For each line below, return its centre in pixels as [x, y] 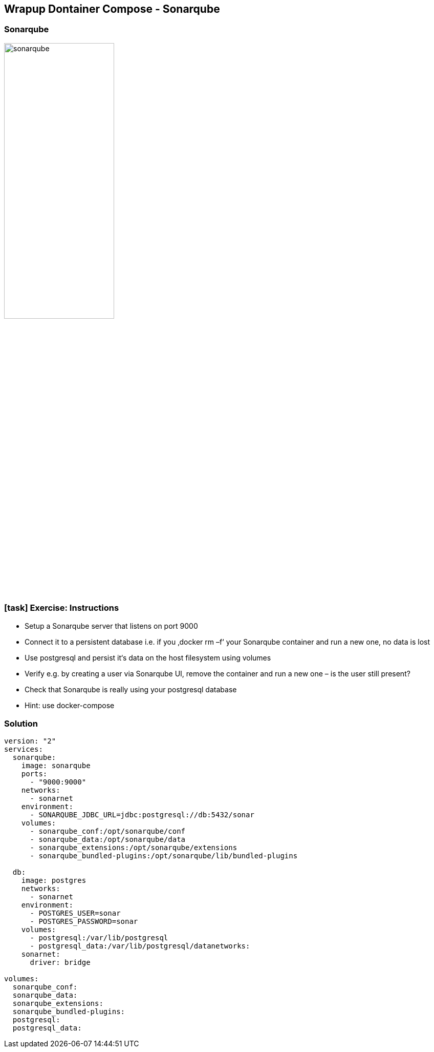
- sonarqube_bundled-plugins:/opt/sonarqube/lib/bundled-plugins [164, 856]
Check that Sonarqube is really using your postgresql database [131, 689]
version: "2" [30, 741]
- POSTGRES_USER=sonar [75, 913]
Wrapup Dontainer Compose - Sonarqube [112, 9]
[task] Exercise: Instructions [62, 608]
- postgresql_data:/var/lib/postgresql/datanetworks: [140, 946]
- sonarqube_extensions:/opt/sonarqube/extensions [134, 848]
